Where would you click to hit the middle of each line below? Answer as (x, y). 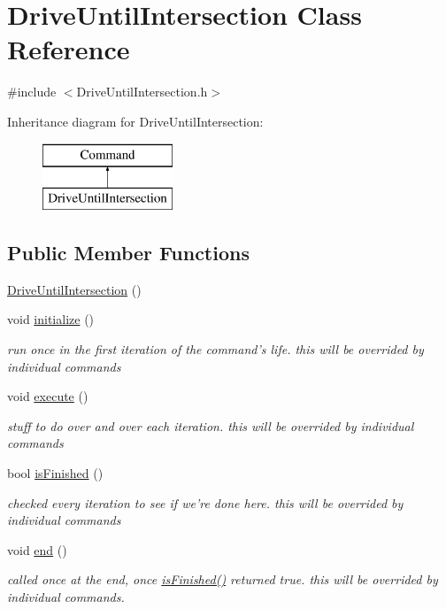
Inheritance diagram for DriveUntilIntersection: (135, 121)
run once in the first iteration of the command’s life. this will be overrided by (215, 349)
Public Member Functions (128, 253)
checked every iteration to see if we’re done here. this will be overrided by (205, 502)
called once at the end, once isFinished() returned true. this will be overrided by (223, 579)
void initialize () (51, 319)
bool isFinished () (55, 473)
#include (32, 92)
